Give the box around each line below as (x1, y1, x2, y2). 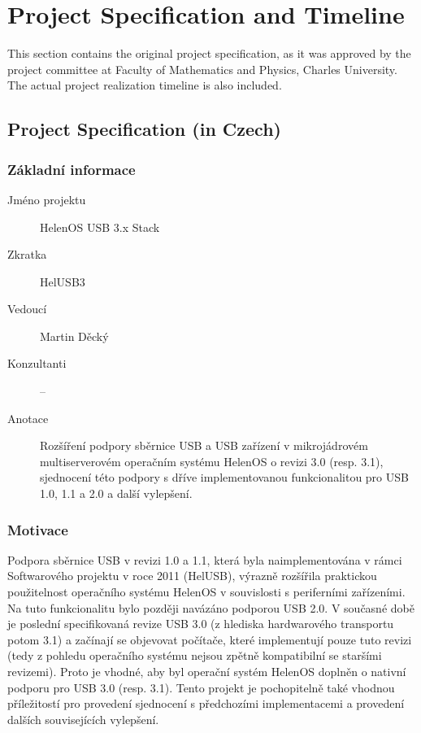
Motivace (7, 519, 68, 539)
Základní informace (7, 159, 136, 179)
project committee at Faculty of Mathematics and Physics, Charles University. (7, 60, 397, 77)
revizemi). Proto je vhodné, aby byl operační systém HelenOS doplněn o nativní (7, 663, 406, 679)
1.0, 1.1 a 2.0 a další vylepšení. (40, 485, 193, 502)
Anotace (7, 409, 49, 426)
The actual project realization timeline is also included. (7, 76, 282, 94)
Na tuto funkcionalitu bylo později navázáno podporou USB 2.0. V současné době (7, 599, 414, 616)
